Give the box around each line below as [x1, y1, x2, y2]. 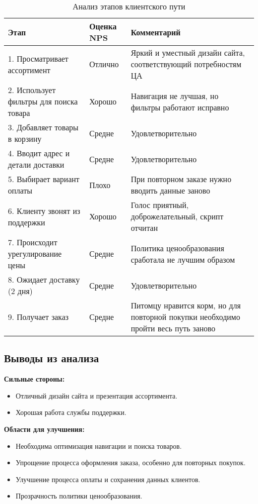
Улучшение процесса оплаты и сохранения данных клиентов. [15, 474, 200, 484]
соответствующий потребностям [130, 58, 242, 70]
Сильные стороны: [4, 374, 65, 384]
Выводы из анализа [4, 350, 99, 366]
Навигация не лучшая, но [130, 90, 219, 101]
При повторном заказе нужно [130, 173, 232, 185]
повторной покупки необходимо [130, 311, 240, 322]
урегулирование [8, 248, 62, 259]
